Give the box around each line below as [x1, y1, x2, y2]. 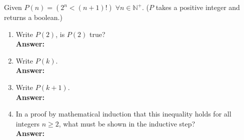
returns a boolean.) [4, 12, 62, 22]
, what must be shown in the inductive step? [58, 118, 195, 128]
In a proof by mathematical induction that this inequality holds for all [15, 108, 231, 119]
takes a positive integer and [155, 2, 240, 12]
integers [15, 118, 39, 128]
